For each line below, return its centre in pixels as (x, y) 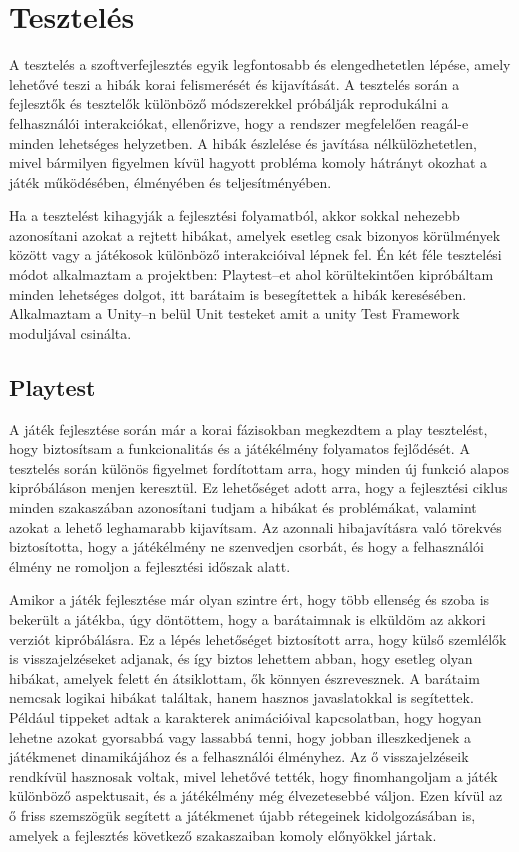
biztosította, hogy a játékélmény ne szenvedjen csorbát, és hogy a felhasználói (246, 546)
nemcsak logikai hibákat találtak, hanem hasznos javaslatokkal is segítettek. (241, 697)
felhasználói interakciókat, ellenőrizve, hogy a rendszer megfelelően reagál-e (239, 122)
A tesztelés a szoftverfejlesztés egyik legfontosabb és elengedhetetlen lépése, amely (260, 64)
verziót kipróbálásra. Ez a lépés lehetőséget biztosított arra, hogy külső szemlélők (258, 638)
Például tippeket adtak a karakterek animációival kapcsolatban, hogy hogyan (245, 716)
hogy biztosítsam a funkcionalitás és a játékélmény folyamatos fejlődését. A (239, 448)
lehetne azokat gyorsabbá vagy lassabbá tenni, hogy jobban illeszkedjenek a (240, 736)
